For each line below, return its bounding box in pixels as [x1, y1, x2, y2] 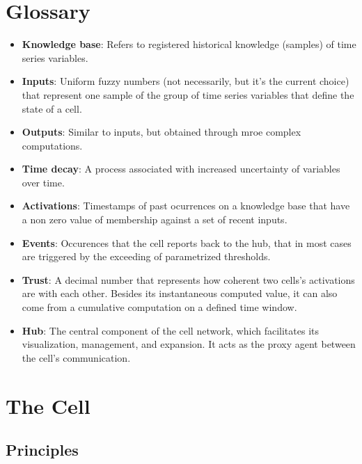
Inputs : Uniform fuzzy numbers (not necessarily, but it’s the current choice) [22, 74, 349, 88]
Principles [6, 439, 79, 461]
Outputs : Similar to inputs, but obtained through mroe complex [22, 125, 301, 139]
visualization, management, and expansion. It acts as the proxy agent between [22, 337, 356, 351]
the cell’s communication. [22, 350, 131, 365]
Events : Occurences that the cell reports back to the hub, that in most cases [22, 235, 352, 250]
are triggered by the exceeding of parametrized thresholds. [22, 249, 271, 264]
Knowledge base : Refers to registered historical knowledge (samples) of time [22, 37, 356, 51]
